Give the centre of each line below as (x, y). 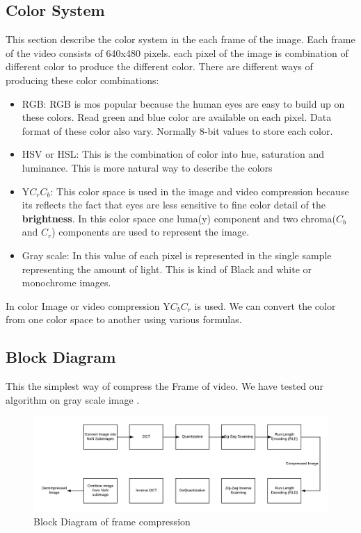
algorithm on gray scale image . (73, 399)
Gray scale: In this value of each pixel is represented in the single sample (177, 255)
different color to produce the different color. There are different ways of (159, 66)
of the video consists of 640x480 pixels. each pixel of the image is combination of (177, 52)
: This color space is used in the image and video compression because (200, 191)
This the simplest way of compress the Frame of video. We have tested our (165, 386)
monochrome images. (66, 282)
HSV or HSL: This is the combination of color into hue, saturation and (173, 154)
